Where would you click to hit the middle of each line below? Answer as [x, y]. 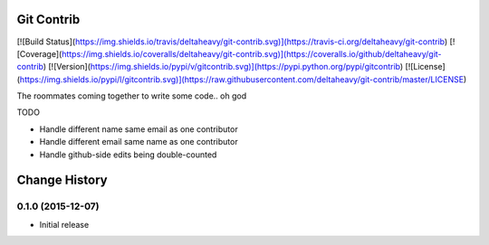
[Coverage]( [39, 53]
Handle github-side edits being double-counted [128, 155]
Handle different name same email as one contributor [139, 129]
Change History [62, 180]
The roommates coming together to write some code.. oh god [132, 96]
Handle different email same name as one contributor [139, 142]
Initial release [64, 224]
